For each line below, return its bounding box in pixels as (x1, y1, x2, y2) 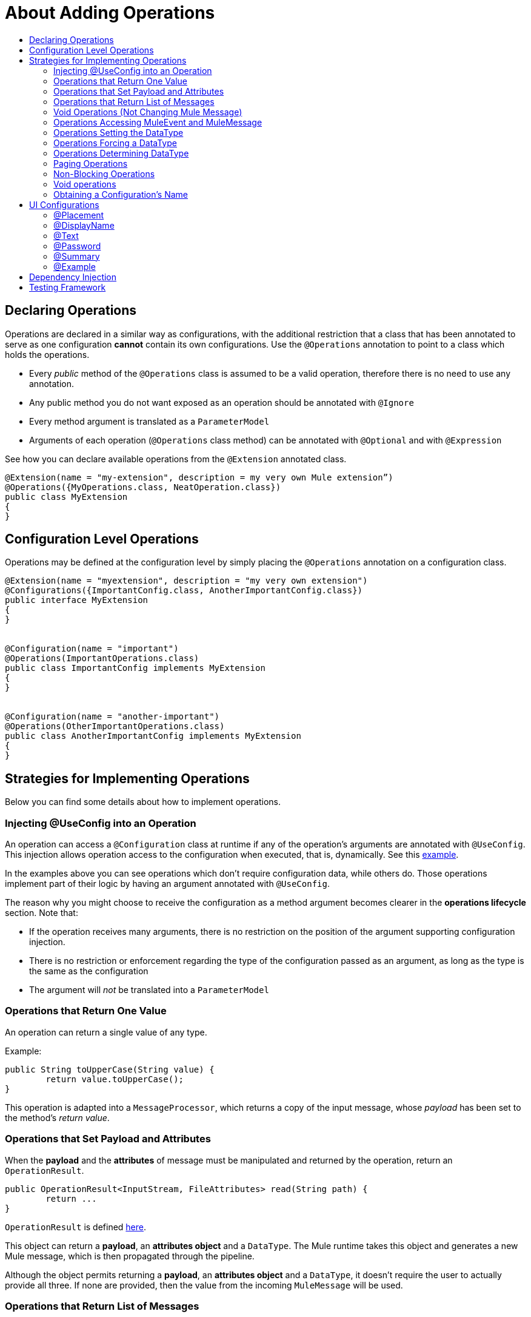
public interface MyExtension (5, 595, 149, 605)
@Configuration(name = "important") (5, 644, 179, 654)
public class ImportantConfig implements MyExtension (5, 663, 265, 673)
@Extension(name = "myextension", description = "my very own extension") (5, 576, 368, 586)
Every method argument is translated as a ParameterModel (29, 416, 270, 426)
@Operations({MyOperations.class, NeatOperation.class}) (5, 482, 281, 492)
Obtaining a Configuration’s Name (53, 189, 188, 200)
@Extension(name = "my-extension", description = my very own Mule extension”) (5, 472, 393, 482)
